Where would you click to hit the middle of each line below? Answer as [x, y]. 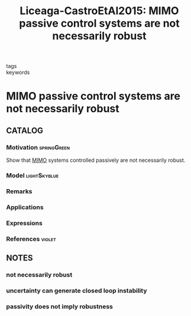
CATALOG [25, 130]
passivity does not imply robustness [60, 307]
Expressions [24, 223]
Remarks [19, 191]
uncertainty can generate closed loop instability [77, 291]
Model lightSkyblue [33, 175]
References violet [31, 239]
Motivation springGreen [38, 147]
